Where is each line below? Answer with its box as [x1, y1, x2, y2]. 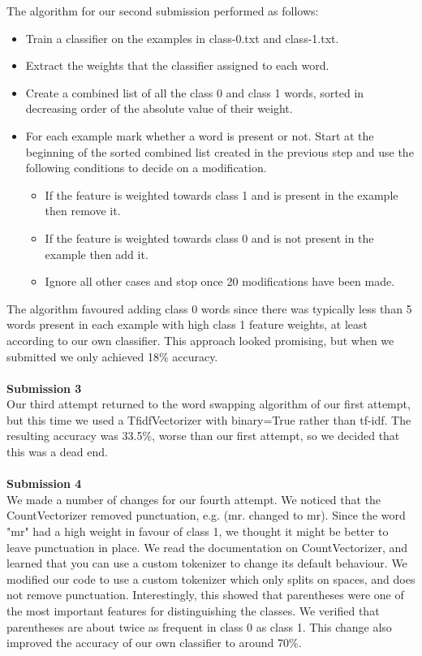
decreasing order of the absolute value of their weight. [25, 100, 293, 117]
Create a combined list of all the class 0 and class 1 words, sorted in [25, 84, 364, 101]
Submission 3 [6, 379, 82, 396]
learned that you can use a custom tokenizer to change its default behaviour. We [6, 555, 407, 572]
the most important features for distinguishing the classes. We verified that [6, 602, 380, 619]
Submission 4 [6, 475, 82, 492]
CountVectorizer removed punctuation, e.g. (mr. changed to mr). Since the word [6, 507, 406, 524]
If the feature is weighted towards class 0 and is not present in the [45, 229, 374, 246]
